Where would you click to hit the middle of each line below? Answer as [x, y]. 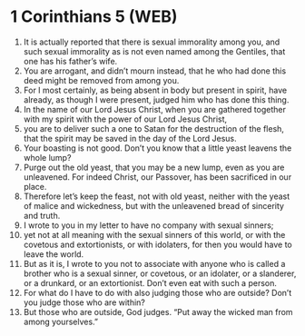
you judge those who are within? [84, 302]
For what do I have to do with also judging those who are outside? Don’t [157, 292]
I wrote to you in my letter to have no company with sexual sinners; [148, 225]
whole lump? [47, 157]
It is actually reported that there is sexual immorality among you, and [152, 42]
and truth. [42, 215]
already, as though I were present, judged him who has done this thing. [156, 99]
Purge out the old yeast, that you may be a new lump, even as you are [154, 167]
